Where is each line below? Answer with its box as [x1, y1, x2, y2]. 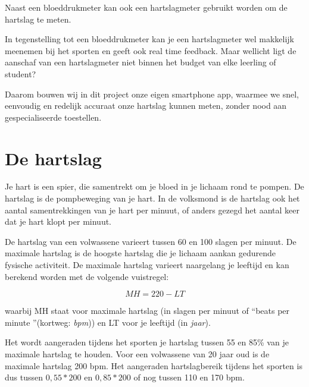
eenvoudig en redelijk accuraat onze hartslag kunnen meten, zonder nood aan [5, 99, 287, 112]
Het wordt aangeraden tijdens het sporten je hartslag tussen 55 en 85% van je [5, 336, 289, 348]
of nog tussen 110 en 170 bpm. [133, 371, 245, 383]
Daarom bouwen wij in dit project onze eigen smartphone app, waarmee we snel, [5, 87, 299, 100]
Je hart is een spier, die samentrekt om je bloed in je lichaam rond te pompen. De [5, 180, 304, 193]
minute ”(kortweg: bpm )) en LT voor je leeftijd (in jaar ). [5, 316, 211, 328]
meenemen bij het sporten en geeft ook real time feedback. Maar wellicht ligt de [5, 44, 296, 56]
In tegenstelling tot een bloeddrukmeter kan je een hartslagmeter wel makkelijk [5, 33, 295, 45]
